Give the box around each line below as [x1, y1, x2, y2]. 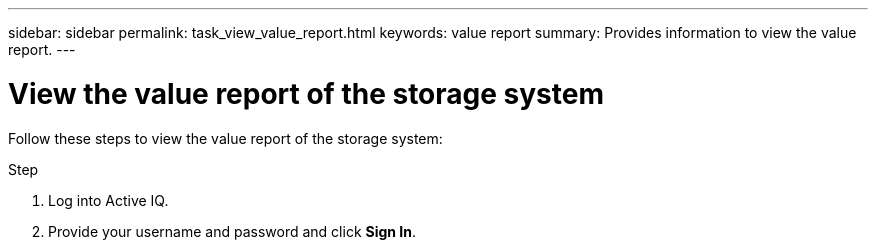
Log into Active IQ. [48, 191, 169, 209]
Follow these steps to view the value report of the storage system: [8, 129, 443, 147]
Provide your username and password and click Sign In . [48, 222, 417, 240]
